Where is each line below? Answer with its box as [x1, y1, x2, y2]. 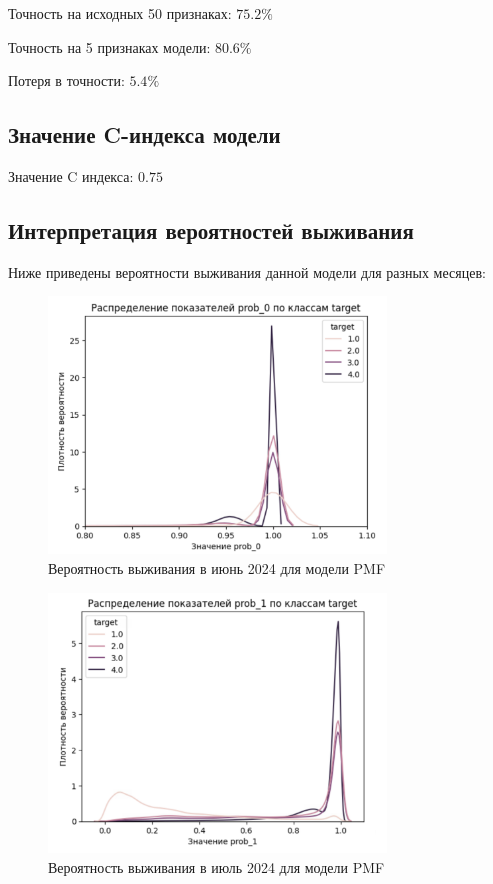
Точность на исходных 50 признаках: [8, 3, 232, 23]
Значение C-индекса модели [8, 119, 281, 150]
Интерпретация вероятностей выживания [8, 214, 414, 245]
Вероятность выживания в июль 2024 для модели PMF [48, 856, 385, 877]
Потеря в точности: [8, 70, 125, 91]
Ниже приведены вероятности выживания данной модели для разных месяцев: [8, 261, 486, 282]
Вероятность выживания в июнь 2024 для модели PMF [48, 558, 386, 578]
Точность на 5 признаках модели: [8, 36, 211, 57]
